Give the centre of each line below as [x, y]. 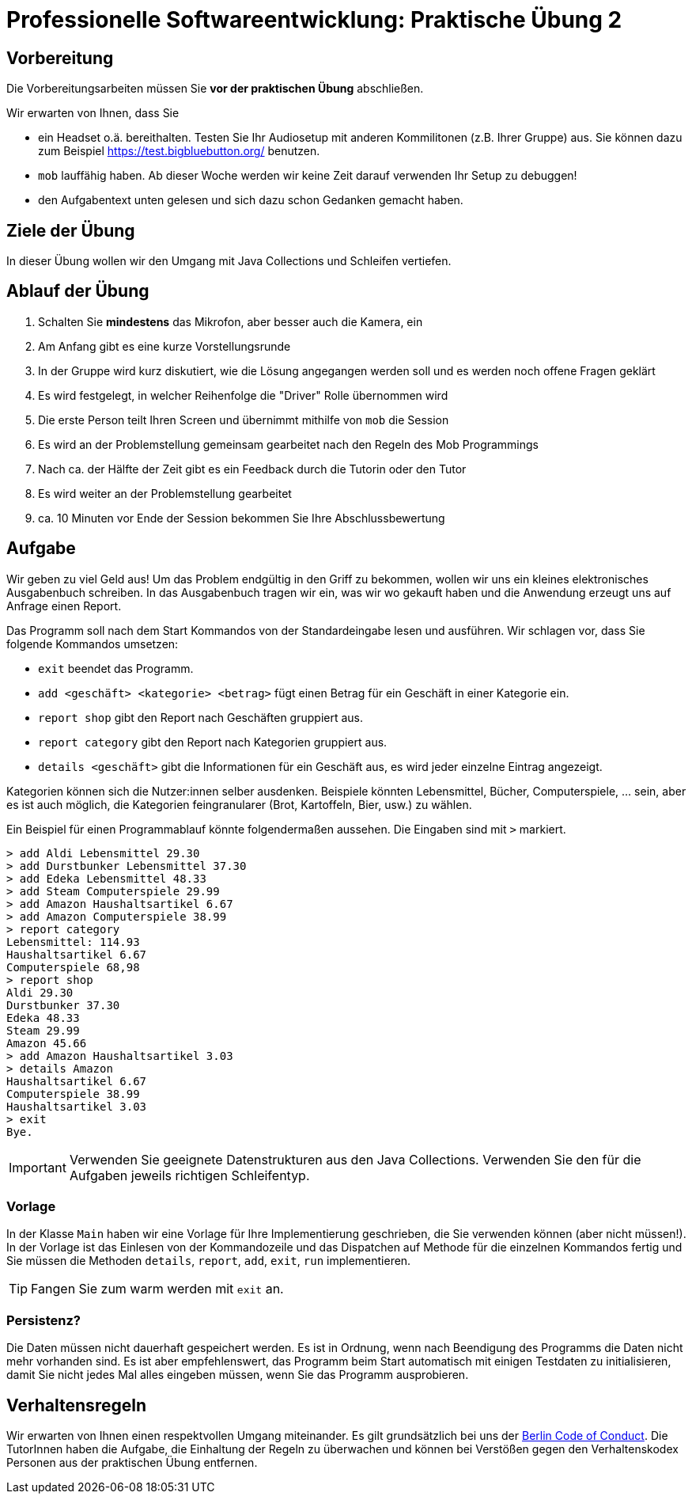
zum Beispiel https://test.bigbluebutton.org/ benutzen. [179, 151]
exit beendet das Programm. [116, 668]
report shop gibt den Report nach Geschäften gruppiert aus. [201, 717]
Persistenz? [43, 1320]
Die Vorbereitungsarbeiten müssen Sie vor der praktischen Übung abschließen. [215, 89]
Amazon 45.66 [47, 1043]
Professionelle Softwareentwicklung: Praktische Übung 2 [314, 20]
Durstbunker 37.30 [63, 1005]
